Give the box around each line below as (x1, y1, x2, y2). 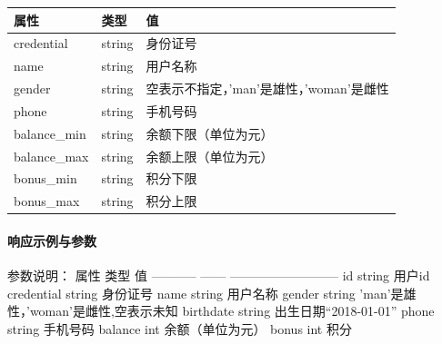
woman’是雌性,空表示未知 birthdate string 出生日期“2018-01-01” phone (29, 301, 435, 320)
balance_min (14, 123, 86, 143)
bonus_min (14, 169, 77, 188)
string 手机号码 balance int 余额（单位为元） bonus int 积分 (7, 319, 352, 338)
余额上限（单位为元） (146, 146, 274, 165)
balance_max (14, 146, 89, 165)
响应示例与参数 (7, 231, 96, 250)
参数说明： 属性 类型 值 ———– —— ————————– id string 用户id (7, 266, 430, 285)
